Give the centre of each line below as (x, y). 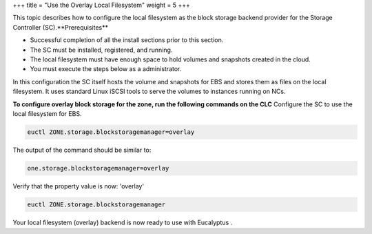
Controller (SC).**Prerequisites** (60, 27)
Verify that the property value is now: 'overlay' (79, 186)
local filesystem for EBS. (47, 113)
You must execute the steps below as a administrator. (106, 69)
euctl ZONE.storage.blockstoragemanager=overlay (111, 132)
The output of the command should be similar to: (82, 150)
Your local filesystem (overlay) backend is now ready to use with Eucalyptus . (123, 222)
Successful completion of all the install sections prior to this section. (127, 40)
